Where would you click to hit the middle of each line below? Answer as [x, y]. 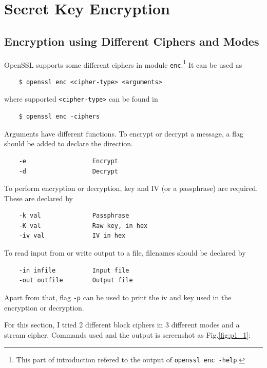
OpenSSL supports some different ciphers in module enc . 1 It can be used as [123, 64]
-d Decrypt [68, 171]
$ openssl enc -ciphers [59, 117]
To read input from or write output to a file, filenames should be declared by [125, 253]
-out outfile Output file [76, 280]
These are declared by [39, 198]
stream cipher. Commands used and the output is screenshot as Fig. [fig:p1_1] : [127, 334]
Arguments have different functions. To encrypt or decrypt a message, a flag [124, 133]
